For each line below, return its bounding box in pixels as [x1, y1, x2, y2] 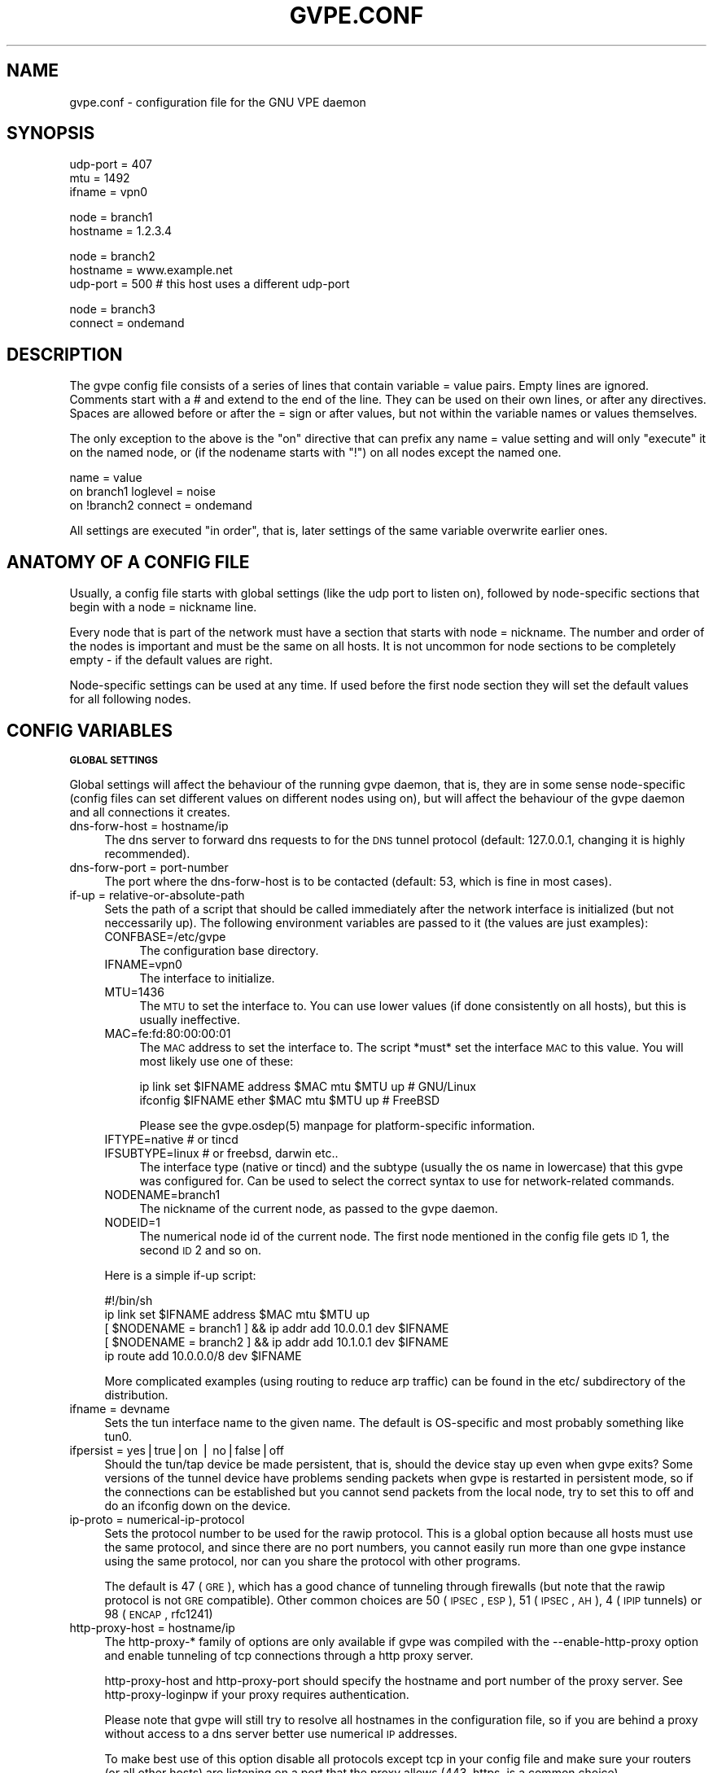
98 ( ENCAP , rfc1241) [104, 1606, 213, 1621]
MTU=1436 [104, 984, 164, 999]
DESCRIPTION [7, 344, 123, 365]
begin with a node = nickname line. [69, 600, 257, 615]
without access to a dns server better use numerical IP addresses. [104, 1726, 457, 1740]
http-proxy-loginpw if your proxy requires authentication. [104, 1687, 409, 1701]
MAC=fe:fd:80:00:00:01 [104, 1026, 231, 1040]
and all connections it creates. [69, 804, 230, 819]
